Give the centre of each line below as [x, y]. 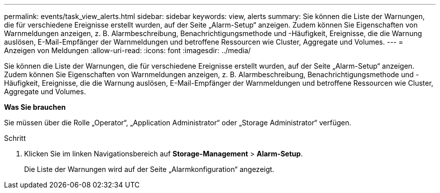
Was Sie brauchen [35, 107]
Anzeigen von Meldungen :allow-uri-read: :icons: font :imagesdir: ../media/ [128, 50]
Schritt [15, 138]
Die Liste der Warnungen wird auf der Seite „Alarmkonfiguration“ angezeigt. [149, 169]
